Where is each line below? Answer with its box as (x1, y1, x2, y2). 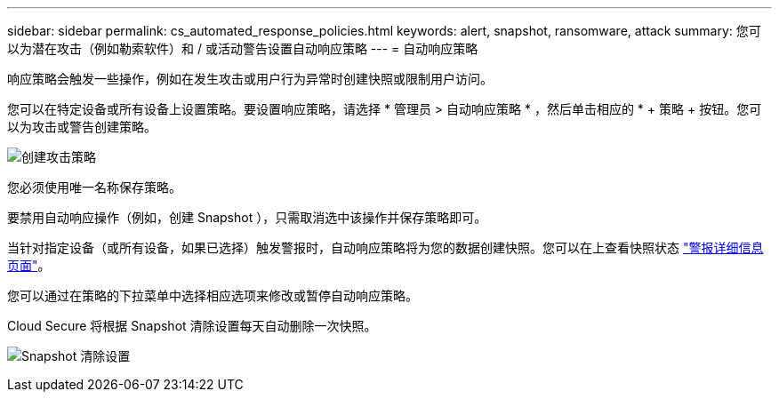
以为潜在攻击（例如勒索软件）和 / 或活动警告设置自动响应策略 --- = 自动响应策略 (7, 41, 478, 56)
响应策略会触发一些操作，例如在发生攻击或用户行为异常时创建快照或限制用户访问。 (7, 71, 493, 86)
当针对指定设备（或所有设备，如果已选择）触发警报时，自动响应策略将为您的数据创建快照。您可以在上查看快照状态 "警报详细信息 (7, 240, 764, 255)
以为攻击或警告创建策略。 (7, 119, 157, 134)
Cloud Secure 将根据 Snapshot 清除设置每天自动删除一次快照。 (7, 318, 377, 333)
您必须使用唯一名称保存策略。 (7, 180, 181, 195)
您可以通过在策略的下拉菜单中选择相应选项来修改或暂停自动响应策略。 (7, 288, 418, 303)
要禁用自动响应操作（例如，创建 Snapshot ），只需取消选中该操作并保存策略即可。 (7, 210, 487, 225)
